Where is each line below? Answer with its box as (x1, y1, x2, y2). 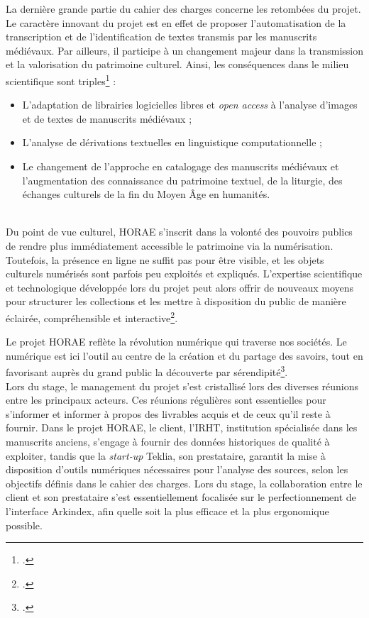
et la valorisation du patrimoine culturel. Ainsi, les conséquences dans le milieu (6, 57, 349, 72)
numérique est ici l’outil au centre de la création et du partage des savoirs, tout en (6, 348, 363, 363)
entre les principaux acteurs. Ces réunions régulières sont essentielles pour (6, 392, 326, 407)
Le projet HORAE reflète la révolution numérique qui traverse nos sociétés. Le (6, 334, 347, 349)
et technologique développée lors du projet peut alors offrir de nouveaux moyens (6, 280, 354, 294)
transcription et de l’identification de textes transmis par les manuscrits (6, 29, 317, 44)
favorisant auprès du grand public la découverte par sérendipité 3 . (6, 363, 288, 380)
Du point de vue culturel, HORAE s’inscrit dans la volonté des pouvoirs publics (6, 224, 353, 239)
